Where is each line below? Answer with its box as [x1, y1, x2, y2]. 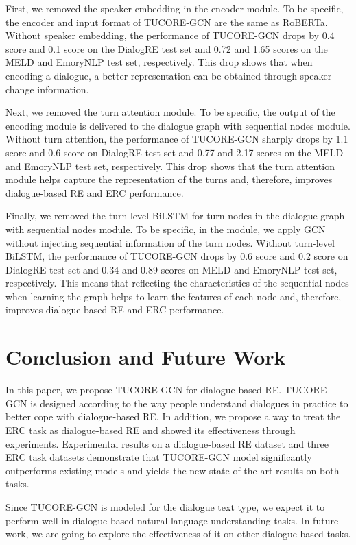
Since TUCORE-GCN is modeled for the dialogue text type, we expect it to [5, 499, 325, 513]
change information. [5, 82, 89, 96]
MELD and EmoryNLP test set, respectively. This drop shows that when [5, 55, 313, 69]
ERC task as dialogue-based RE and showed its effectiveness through [5, 422, 296, 437]
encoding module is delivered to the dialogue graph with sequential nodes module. [5, 118, 351, 132]
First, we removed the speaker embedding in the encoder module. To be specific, [5, 1, 344, 15]
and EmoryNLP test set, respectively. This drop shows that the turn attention [5, 158, 335, 173]
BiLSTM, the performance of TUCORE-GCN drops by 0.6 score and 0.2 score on [5, 249, 348, 263]
